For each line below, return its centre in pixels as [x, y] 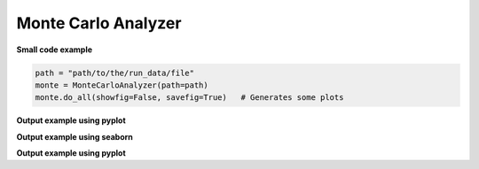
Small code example [55, 50]
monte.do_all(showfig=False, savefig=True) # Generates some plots [189, 98]
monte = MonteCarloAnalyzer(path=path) [122, 85]
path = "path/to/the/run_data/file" [115, 73]
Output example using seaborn [75, 136]
